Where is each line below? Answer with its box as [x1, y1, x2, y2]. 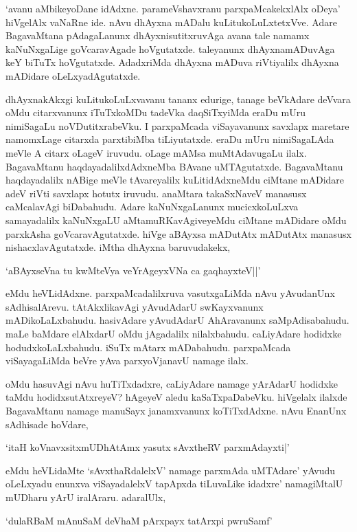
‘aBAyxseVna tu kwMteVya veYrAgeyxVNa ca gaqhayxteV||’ [5, 263, 261, 277]
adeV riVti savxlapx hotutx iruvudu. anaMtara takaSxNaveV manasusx [5, 186, 307, 200]
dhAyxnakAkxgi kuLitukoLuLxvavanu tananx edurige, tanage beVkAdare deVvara [5, 91, 351, 106]
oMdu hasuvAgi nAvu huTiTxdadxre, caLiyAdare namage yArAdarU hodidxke [5, 376, 338, 390]
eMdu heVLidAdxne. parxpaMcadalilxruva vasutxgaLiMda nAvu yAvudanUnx [5, 286, 335, 300]
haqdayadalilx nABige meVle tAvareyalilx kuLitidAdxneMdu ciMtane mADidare [5, 173, 345, 187]
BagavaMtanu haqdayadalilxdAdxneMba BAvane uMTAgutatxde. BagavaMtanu [5, 159, 343, 173]
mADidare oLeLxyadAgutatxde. [5, 68, 141, 82]
